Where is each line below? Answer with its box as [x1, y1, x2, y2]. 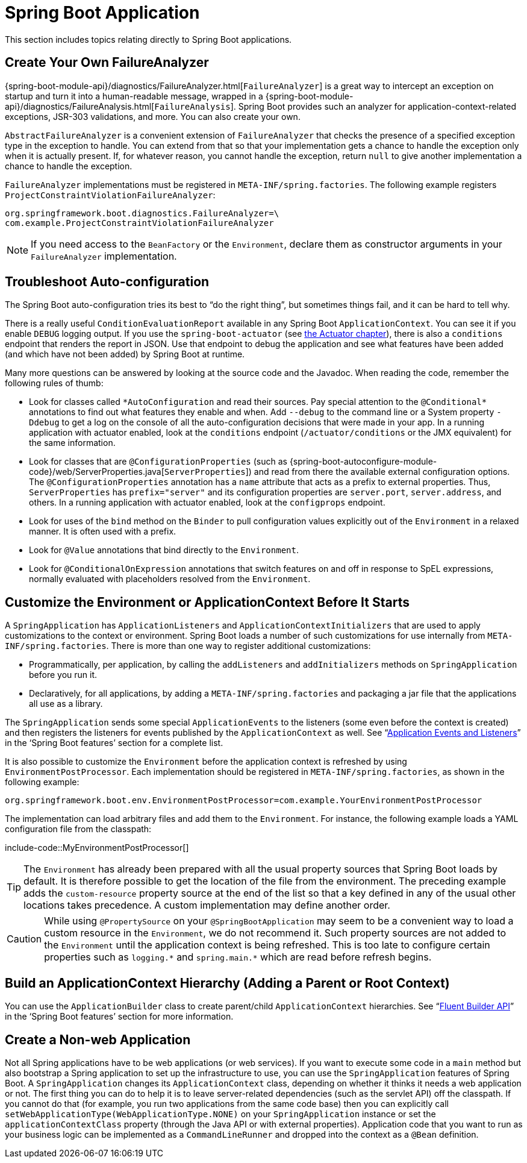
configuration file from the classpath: [5, 824, 152, 835]
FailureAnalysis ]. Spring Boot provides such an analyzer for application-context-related [154, 101, 517, 111]
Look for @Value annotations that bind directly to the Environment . [29, 545, 299, 556]
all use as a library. [29, 698, 103, 709]
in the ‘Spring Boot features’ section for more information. [5, 1011, 234, 1022]
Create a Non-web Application [5, 1032, 191, 1047]
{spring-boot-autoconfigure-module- [289, 456, 437, 467]
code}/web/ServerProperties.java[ [29, 466, 164, 477]
